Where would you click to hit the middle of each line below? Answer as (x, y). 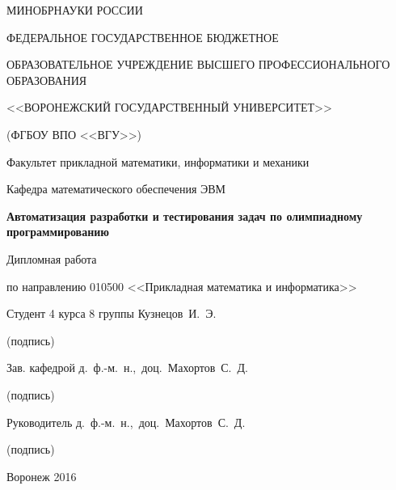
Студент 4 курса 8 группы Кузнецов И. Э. (112, 313)
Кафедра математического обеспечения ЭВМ (116, 189)
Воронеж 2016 (42, 476)
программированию (58, 232)
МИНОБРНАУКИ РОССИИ (75, 10)
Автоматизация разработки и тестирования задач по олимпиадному (185, 215)
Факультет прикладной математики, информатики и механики (158, 161)
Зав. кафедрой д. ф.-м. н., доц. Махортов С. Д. (127, 367)
